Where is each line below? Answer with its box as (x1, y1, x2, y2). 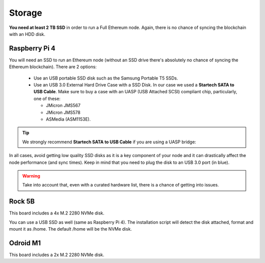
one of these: (33, 96, 61, 102)
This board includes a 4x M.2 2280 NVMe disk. (9, 210, 105, 216)
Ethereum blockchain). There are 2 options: (9, 64, 97, 70)
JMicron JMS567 (46, 103, 81, 108)
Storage (9, 7, 43, 18)
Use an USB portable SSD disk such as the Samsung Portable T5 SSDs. (33, 75, 179, 81)
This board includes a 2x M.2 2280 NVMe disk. (9, 252, 105, 258)
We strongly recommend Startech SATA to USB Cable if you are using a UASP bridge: (22, 139, 196, 145)
